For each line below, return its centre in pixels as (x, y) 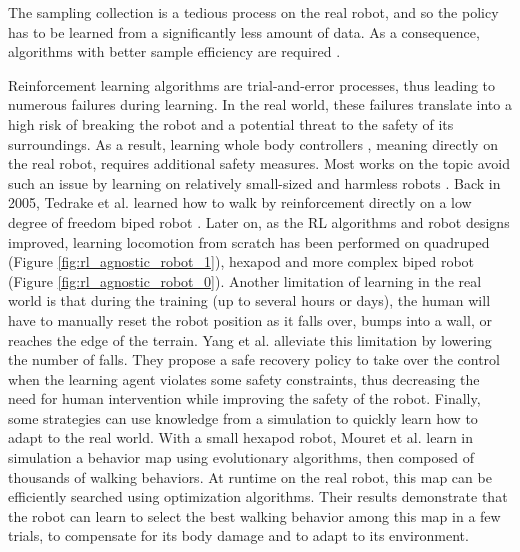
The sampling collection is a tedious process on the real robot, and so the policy (253, 12)
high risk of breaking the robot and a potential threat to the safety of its (231, 123)
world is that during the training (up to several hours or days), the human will (249, 300)
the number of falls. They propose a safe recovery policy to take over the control (254, 359)
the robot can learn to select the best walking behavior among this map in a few (254, 515)
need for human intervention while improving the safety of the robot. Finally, (244, 398)
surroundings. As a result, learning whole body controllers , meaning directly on (253, 143)
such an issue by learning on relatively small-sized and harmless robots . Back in (254, 182)
